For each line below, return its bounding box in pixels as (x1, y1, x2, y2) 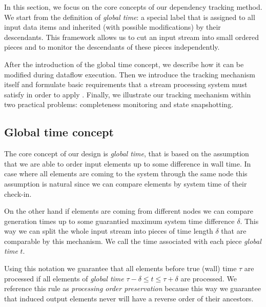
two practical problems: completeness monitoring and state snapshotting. (4, 99, 234, 110)
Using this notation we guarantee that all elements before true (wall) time (4, 263, 237, 274)
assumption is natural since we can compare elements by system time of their (4, 178, 247, 189)
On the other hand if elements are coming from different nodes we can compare (4, 206, 254, 216)
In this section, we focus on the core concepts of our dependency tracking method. (4, 2, 262, 12)
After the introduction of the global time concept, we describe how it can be (4, 58, 244, 69)
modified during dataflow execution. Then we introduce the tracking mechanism (4, 69, 255, 79)
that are (221, 226, 247, 236)
